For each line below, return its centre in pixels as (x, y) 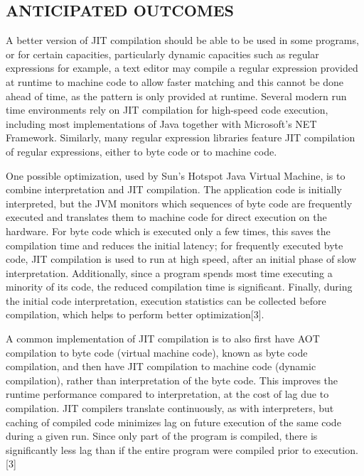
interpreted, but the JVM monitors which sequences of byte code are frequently (179, 203)
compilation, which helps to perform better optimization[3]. (135, 314)
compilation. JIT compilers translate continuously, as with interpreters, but (170, 408)
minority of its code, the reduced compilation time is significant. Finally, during (179, 287)
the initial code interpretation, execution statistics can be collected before (166, 300)
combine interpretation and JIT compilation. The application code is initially (174, 189)
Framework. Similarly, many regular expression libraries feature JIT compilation (181, 137)
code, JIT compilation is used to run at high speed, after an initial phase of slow (181, 259)
